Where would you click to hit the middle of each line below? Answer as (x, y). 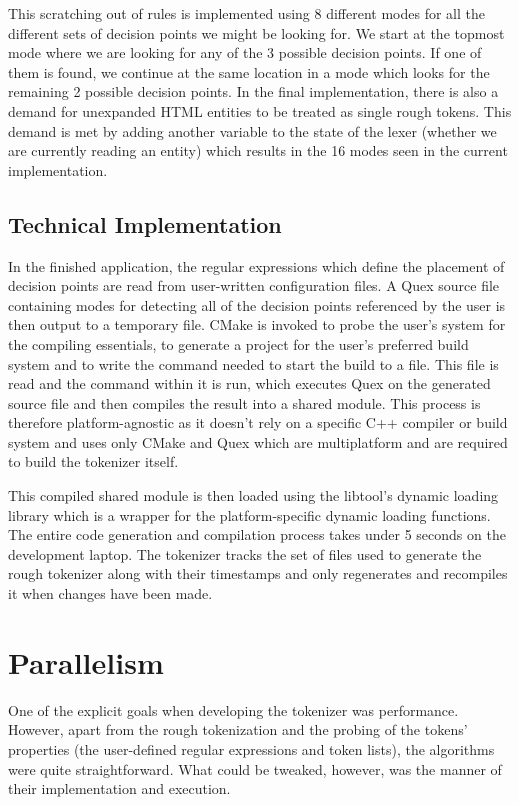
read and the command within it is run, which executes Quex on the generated (249, 383)
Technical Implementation (145, 223)
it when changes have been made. (110, 593)
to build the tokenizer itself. (93, 461)
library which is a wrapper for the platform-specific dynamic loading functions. (249, 514)
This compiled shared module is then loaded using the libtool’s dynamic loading (253, 495)
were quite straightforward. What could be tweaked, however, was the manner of (255, 768)
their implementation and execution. (119, 788)
